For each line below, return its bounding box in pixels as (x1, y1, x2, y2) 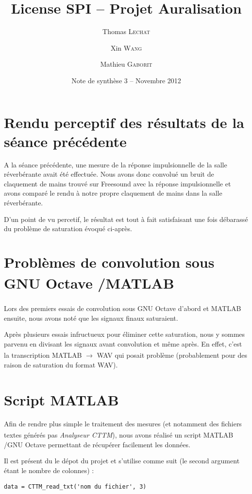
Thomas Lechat (102, 26, 150, 37)
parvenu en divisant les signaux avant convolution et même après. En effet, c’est (4, 338, 242, 348)
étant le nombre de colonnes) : (4, 465, 94, 475)
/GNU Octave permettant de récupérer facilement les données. (4, 439, 190, 449)
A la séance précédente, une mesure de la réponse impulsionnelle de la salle (4, 159, 227, 169)
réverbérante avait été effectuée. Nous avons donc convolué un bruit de (4, 169, 214, 179)
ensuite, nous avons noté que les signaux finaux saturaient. (4, 312, 178, 323)
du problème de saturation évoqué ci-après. (4, 223, 132, 234)
